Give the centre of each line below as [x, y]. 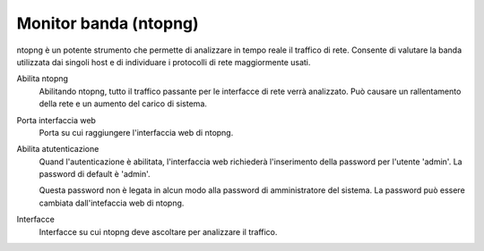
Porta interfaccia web [56, 120]
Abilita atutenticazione [58, 149]
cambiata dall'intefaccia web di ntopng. [112, 203]
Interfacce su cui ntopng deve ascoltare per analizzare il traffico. [158, 231]
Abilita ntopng [43, 79]
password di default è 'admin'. [95, 174]
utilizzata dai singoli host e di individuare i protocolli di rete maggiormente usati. [164, 62]
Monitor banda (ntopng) [108, 23]
